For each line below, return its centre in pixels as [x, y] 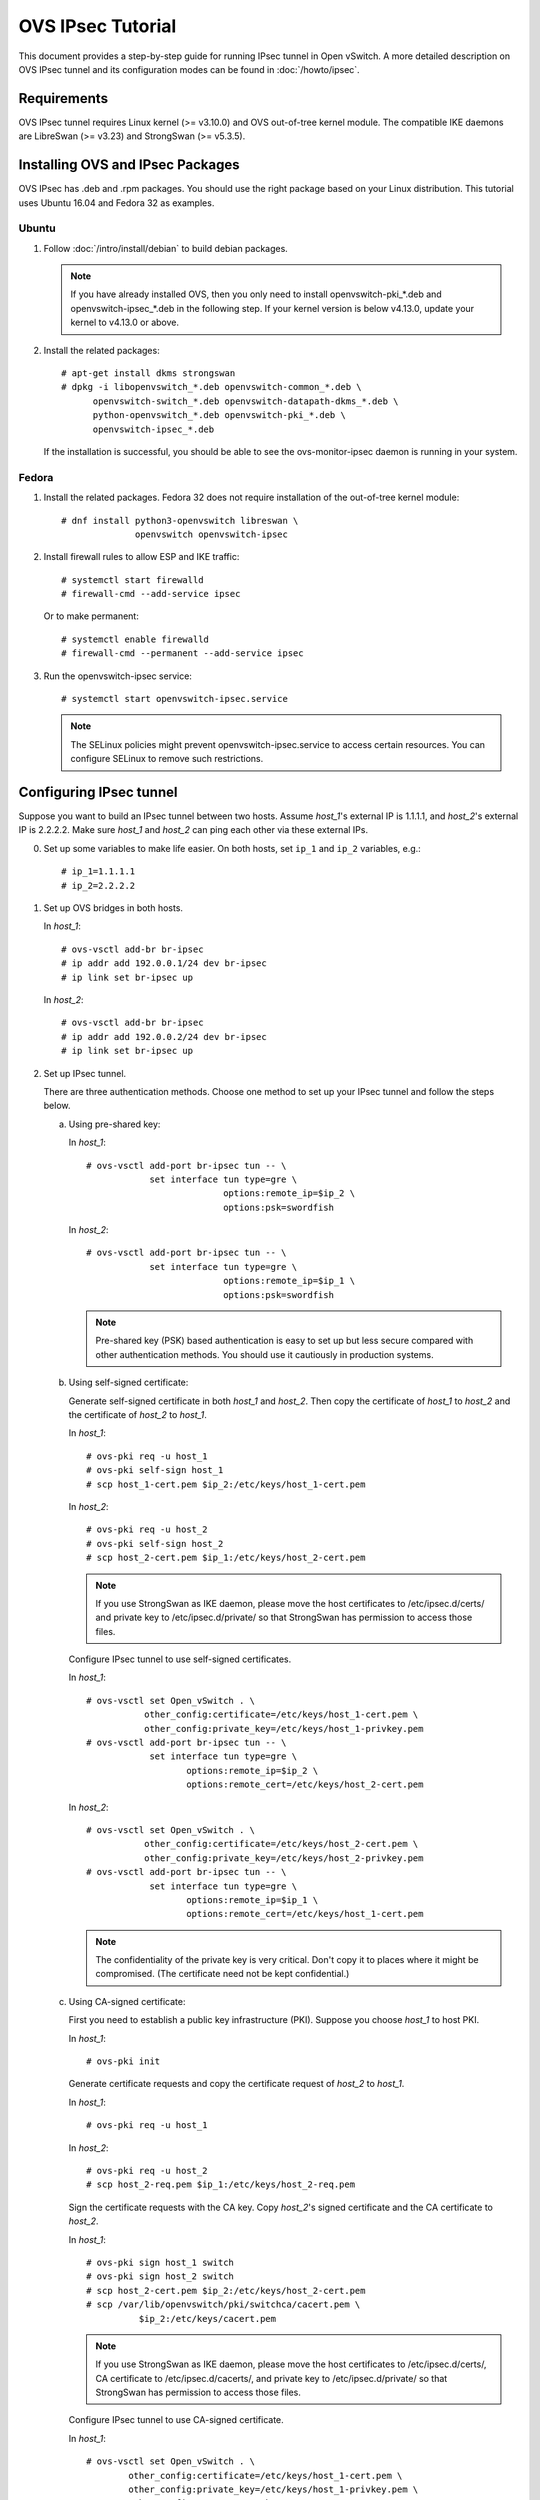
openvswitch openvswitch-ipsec [212, 534]
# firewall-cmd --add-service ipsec [151, 594]
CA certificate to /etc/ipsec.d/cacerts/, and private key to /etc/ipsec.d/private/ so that [271, 2378]
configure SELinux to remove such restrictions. [167, 759]
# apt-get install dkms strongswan [148, 373]
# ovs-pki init [123, 2061]
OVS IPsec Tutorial [97, 26]
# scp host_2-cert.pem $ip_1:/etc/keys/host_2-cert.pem [226, 1558]
